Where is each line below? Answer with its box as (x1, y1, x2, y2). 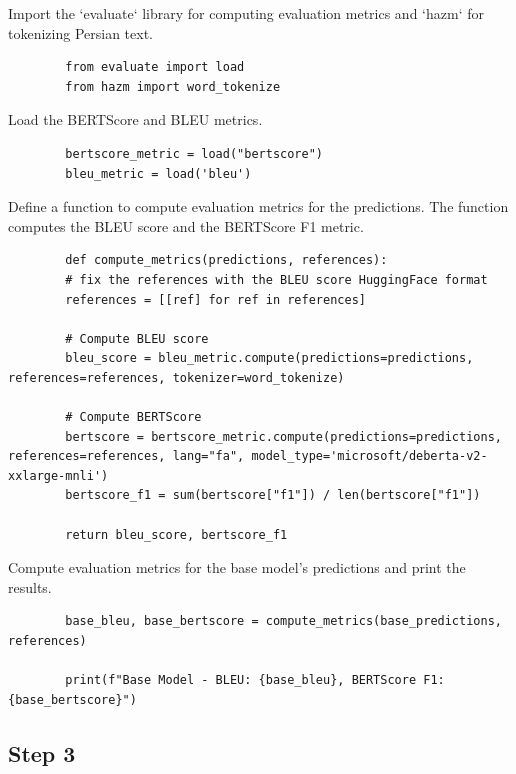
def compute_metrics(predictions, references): (65, 253, 388, 268)
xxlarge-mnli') (8, 468, 109, 483)
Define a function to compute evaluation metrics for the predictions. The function (8, 196, 509, 217)
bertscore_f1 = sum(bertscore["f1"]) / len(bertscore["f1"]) (65, 488, 481, 503)
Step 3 (8, 737, 76, 768)
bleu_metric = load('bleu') (65, 166, 252, 181)
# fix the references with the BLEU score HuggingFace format (65, 272, 488, 287)
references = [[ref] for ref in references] (65, 292, 366, 307)
